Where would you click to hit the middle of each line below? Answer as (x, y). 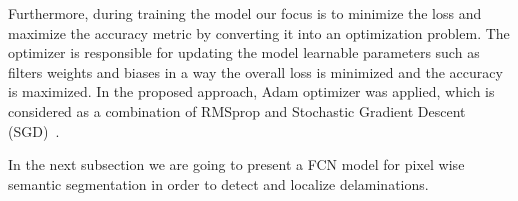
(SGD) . (34, 130)
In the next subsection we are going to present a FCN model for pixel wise (236, 164)
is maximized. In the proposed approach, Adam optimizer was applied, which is (251, 91)
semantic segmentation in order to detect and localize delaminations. (218, 183)
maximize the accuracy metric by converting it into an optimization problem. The (259, 32)
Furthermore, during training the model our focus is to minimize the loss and (245, 13)
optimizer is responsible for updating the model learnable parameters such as (244, 52)
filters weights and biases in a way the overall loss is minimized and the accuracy (255, 71)
